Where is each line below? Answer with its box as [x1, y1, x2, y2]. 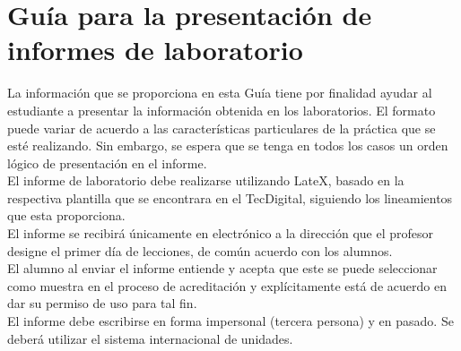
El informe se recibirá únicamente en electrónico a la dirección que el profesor [7, 224, 434, 243]
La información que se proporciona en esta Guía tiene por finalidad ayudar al [7, 83, 432, 102]
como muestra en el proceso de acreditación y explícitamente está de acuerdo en [7, 276, 447, 295]
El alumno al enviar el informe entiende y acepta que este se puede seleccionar [7, 259, 438, 278]
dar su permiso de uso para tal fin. [7, 294, 197, 312]
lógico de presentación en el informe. [7, 153, 207, 172]
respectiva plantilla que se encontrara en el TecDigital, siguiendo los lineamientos [7, 188, 453, 207]
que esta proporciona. [7, 206, 126, 225]
